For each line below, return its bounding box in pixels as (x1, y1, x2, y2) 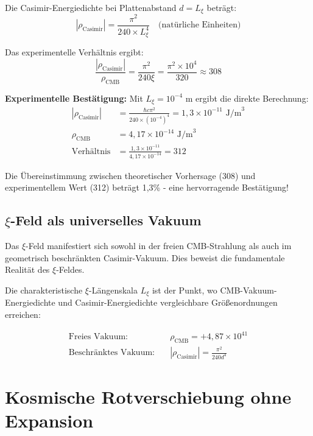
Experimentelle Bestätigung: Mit (5, 91, 143, 104)
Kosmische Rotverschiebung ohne (5, 384, 292, 409)
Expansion (5, 408, 94, 433)
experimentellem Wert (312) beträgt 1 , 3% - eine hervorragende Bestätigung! (5, 181, 289, 194)
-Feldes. (56, 263, 85, 276)
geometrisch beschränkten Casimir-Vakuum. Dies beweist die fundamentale (5, 251, 285, 264)
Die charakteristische (5, 283, 83, 296)
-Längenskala (89, 283, 138, 296)
